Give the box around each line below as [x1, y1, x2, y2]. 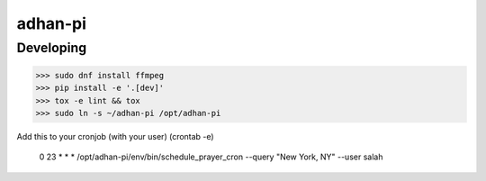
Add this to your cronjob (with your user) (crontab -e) [16, 131, 215, 141]
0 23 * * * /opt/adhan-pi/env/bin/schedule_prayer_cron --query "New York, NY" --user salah [39, 151, 383, 162]
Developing [16, 40, 87, 56]
